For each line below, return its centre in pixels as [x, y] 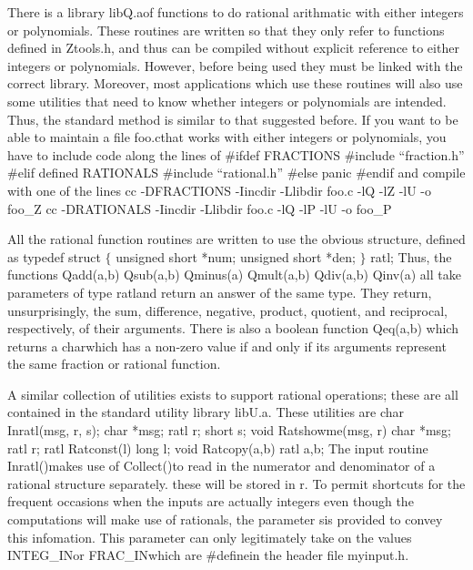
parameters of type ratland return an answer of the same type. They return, [220, 292]
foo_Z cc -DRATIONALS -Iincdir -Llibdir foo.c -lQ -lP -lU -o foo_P [200, 208]
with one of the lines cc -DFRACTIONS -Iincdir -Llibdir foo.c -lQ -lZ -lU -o [220, 190]
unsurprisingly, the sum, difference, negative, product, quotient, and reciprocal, [227, 310]
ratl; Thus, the [411, 256]
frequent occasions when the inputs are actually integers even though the [211, 501]
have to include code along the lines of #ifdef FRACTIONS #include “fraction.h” [236, 154]
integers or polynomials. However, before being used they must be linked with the [235, 65]
